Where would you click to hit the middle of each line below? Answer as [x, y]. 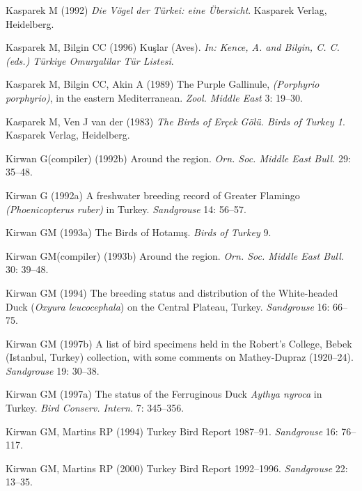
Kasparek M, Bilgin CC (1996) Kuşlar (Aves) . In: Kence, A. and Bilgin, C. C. [173, 47]
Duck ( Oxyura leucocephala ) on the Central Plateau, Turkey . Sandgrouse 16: [168, 306]
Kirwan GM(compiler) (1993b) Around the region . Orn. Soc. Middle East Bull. [175, 255]
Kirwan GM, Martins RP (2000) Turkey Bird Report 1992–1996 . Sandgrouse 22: [177, 468]
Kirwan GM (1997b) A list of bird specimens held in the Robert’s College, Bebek [179, 343]
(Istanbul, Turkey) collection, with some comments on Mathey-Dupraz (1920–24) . [180, 357]
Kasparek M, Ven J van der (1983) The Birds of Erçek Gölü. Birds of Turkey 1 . [175, 121]
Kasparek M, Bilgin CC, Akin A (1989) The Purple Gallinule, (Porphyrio [163, 84]
